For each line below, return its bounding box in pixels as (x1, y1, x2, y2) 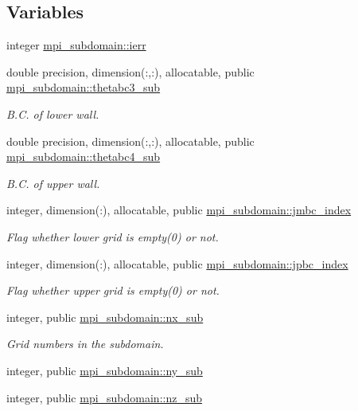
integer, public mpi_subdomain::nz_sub (6, 389, 203, 405)
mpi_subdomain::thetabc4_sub (6, 148, 161, 165)
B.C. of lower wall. (6, 105, 99, 122)
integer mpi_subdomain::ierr (6, 37, 146, 53)
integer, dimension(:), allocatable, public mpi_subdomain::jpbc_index (6, 255, 348, 272)
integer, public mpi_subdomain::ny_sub (6, 362, 203, 378)
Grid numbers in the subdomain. (6, 335, 164, 352)
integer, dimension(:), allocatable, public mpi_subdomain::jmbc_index (6, 202, 352, 218)
